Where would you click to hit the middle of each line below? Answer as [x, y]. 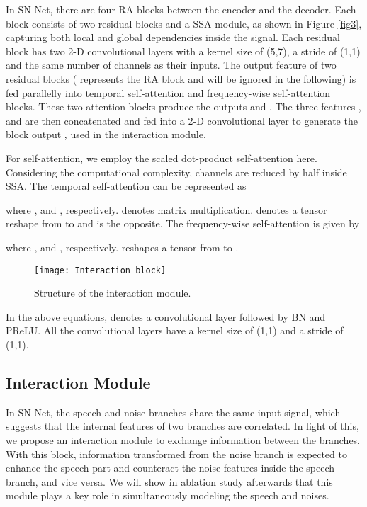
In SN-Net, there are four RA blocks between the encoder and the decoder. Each [181, 9]
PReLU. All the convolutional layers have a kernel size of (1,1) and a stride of [175, 330]
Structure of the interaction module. [113, 293]
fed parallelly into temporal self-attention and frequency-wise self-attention [168, 92]
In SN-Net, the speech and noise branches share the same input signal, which [173, 412]
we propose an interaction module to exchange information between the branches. [183, 439]
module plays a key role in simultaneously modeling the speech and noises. [168, 495]
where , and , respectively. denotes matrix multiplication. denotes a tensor [166, 209]
